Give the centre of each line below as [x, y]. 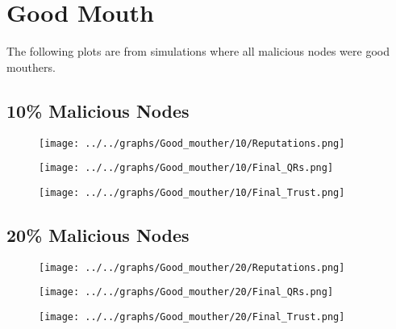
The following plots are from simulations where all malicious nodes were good [198, 51]
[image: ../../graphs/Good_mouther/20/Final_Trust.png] [192, 317]
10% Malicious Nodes [98, 110]
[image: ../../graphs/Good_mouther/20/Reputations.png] [192, 267]
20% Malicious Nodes [98, 234]
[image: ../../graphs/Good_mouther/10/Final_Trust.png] [192, 192]
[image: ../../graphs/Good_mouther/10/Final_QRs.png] [186, 168]
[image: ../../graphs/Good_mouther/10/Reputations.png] [192, 143]
